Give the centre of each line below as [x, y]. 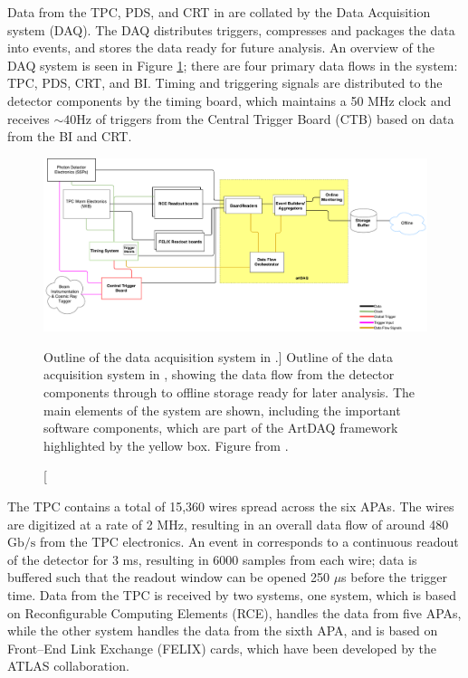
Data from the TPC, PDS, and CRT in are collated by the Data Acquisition [219, 12]
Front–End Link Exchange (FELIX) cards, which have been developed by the [222, 648]
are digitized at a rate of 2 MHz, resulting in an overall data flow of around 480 [228, 524]
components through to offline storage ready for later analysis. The [229, 392]
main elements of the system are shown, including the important [222, 410]
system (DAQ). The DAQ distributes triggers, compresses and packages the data [231, 29]
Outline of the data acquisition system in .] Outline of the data [219, 356]
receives [29, 118]
